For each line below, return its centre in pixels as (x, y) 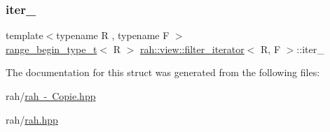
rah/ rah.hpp (32, 119)
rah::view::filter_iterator (192, 49)
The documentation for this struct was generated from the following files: (163, 72)
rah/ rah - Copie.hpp (51, 96)
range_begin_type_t (51, 49)
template (25, 35)
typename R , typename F (113, 35)
